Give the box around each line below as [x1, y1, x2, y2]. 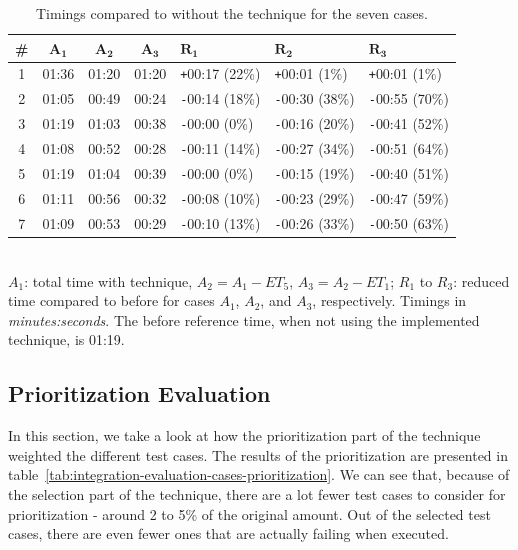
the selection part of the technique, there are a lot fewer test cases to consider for [8, 483, 506, 504]
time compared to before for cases [8, 290, 215, 311]
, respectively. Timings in [312, 290, 467, 311]
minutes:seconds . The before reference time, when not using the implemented [8, 309, 480, 330]
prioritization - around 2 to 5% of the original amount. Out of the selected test [8, 503, 491, 524]
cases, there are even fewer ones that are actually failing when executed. [8, 523, 449, 544]
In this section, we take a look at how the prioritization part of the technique [8, 425, 481, 446]
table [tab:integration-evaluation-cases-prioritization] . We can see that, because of [8, 464, 510, 485]
